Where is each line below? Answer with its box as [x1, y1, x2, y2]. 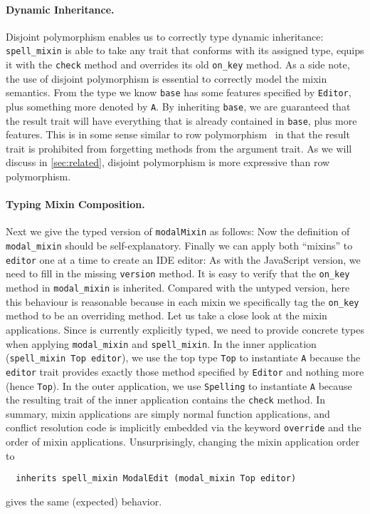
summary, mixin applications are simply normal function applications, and [6, 406, 330, 421]
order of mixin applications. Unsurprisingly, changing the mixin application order [6, 434, 360, 449]
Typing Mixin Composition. [6, 197, 145, 212]
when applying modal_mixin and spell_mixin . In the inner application [6, 336, 317, 351]
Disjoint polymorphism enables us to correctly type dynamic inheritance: [6, 29, 324, 43]
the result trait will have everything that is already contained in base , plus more [6, 113, 357, 128]
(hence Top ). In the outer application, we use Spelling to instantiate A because [6, 378, 352, 393]
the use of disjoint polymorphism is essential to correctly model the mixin [6, 71, 327, 86]
